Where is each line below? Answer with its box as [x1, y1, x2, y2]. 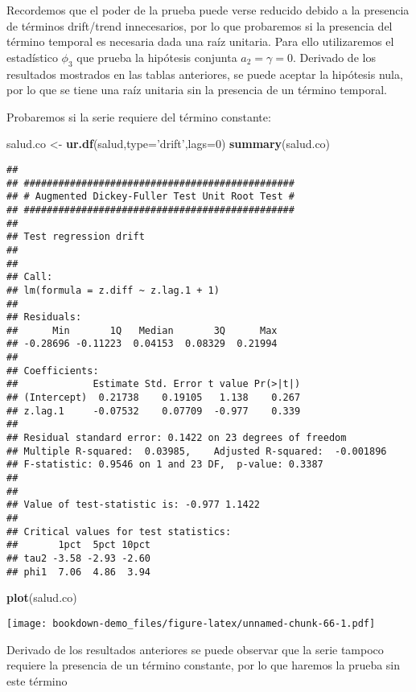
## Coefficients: [6, 365, 99, 377]
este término [6, 672, 68, 689]
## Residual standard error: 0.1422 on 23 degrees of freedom [6, 432, 347, 444]
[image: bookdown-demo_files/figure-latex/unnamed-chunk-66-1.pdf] [6, 617, 376, 629]
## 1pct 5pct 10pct [6, 539, 150, 551]
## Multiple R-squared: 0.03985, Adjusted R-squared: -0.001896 [6, 445, 387, 457]
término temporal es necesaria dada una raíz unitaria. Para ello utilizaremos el [6, 33, 394, 50]
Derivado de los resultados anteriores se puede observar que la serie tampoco [6, 641, 384, 657]
